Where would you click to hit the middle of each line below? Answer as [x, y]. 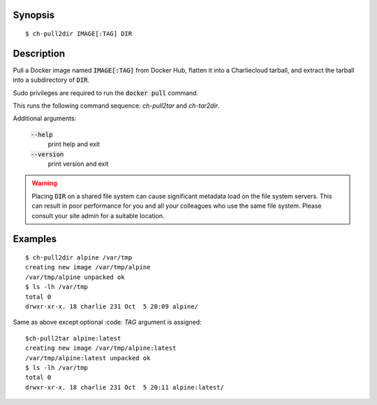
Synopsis [34, 15]
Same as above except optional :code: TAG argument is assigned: [107, 322]
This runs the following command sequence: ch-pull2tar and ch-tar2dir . [116, 106]
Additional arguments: [45, 118]
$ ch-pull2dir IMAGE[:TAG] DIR [79, 34]
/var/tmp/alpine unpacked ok [75, 277]
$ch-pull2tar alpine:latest [73, 338]
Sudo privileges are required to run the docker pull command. [106, 93]
